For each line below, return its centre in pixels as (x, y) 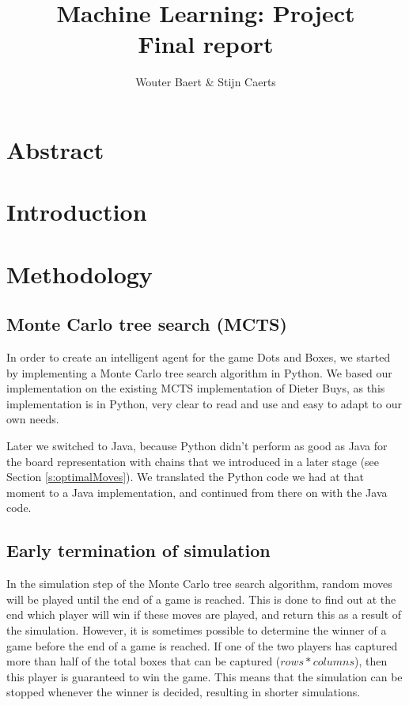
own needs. (33, 419)
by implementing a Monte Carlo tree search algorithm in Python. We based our (199, 372)
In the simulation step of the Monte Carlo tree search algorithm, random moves (199, 584)
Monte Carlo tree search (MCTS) (147, 324)
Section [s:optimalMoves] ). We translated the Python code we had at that (185, 477)
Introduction (77, 212)
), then (371, 661)
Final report (206, 44)
